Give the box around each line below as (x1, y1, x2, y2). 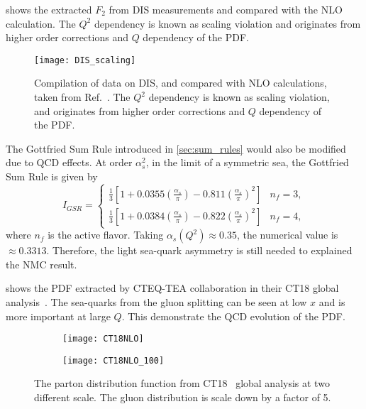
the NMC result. (6, 256, 77, 271)
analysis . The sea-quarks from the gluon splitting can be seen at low (6, 294, 307, 309)
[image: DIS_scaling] (34, 55, 136, 65)
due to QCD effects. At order (6, 155, 133, 170)
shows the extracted (6, 2, 92, 16)
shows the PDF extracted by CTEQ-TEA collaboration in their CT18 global (6, 280, 339, 295)
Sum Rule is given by (6, 169, 98, 183)
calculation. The (6, 16, 76, 31)
